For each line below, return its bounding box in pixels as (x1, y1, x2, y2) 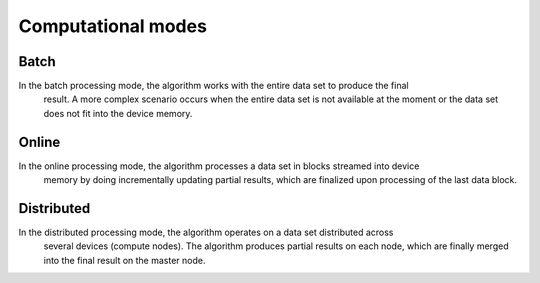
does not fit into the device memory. (43, 107, 193, 119)
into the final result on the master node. (43, 254, 206, 266)
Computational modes (18, 15, 207, 37)
